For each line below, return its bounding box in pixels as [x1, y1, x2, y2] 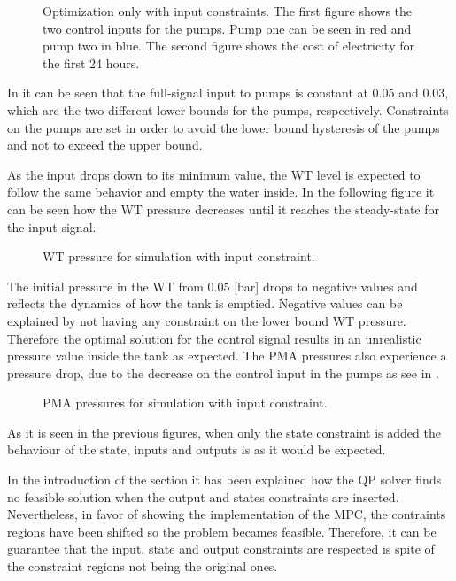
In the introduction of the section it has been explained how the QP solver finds [7, 470, 442, 489]
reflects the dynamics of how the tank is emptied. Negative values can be [7, 294, 403, 313]
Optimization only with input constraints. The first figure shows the [43, 2, 413, 19]
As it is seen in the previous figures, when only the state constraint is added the [7, 422, 441, 441]
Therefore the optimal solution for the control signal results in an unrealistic [7, 329, 421, 347]
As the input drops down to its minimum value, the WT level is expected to [7, 165, 421, 183]
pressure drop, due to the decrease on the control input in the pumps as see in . [7, 363, 439, 382]
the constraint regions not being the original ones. [7, 557, 278, 576]
